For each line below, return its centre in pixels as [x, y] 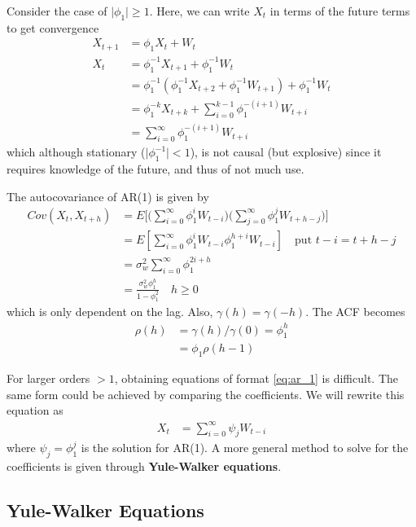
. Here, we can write [199, 11]
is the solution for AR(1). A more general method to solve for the [245, 448]
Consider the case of [57, 11]
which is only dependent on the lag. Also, [110, 312]
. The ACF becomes [355, 312]
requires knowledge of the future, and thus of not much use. [155, 168]
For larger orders [48, 378]
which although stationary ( [76, 152]
